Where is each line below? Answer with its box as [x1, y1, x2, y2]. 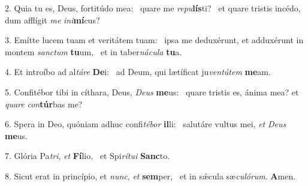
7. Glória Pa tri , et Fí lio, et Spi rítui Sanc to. [5, 149, 170, 162]
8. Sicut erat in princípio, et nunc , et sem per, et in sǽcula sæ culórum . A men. [5, 169, 296, 182]
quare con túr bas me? [5, 97, 83, 110]
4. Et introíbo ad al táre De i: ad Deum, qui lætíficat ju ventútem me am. [5, 65, 271, 78]
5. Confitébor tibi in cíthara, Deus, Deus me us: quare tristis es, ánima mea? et [5, 85, 299, 98]
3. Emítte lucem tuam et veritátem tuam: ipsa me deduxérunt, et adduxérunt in [5, 34, 304, 46]
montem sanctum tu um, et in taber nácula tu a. [5, 45, 182, 58]
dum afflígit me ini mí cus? [5, 13, 100, 26]
